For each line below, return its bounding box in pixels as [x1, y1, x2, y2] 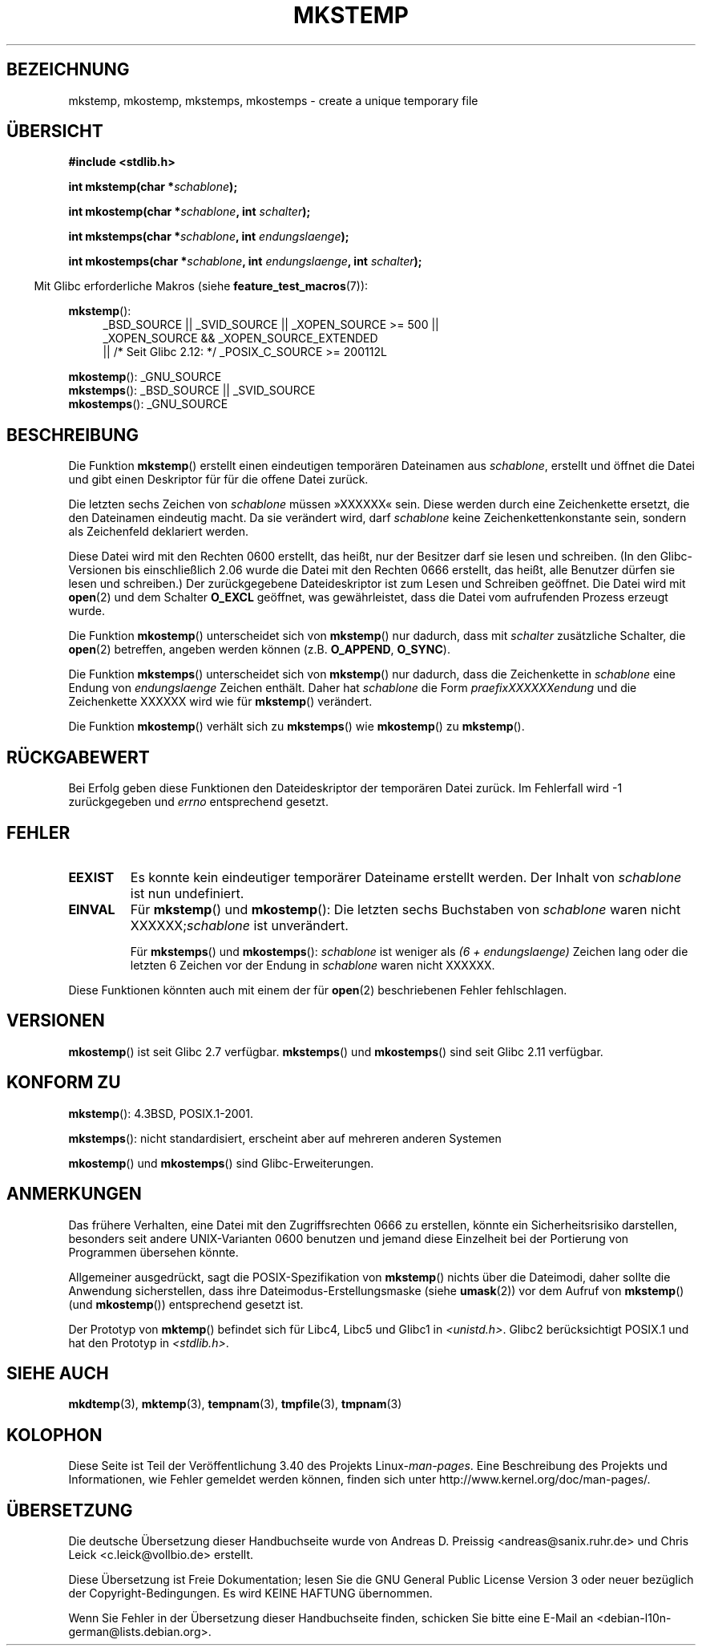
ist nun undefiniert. [130, 885, 244, 901]
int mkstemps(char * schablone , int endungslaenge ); [68, 229, 349, 244]
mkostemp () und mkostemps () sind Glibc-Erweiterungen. [68, 1156, 374, 1170]
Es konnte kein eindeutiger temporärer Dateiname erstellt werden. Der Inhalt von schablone [130, 869, 682, 885]
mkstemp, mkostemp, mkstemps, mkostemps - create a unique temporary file [68, 93, 478, 107]
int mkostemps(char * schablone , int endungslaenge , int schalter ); [68, 254, 422, 269]
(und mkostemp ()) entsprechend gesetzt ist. [68, 1297, 304, 1311]
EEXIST [68, 869, 115, 885]
